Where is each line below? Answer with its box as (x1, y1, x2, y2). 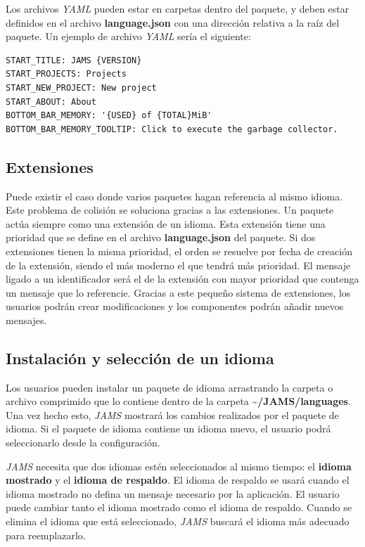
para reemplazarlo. (6, 527, 86, 542)
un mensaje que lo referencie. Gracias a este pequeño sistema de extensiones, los (6, 285, 351, 300)
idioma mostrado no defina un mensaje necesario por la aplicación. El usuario (6, 486, 340, 501)
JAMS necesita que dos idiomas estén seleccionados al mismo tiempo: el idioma (6, 458, 352, 473)
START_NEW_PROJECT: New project (6, 82, 157, 93)
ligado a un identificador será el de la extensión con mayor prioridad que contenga (6, 271, 359, 286)
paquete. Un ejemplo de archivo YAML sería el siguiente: (6, 29, 251, 44)
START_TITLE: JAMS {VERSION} (6, 55, 142, 65)
